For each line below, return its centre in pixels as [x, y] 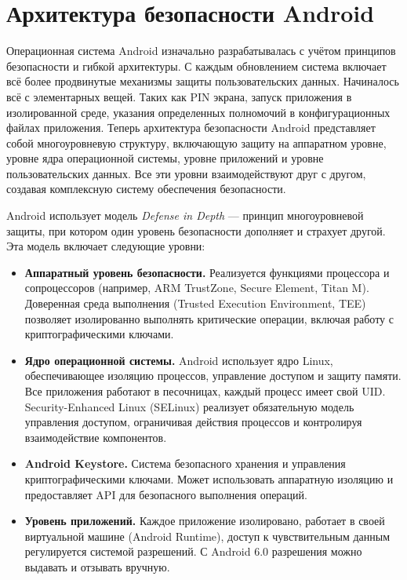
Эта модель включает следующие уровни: [106, 246]
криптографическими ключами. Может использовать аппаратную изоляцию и [209, 478]
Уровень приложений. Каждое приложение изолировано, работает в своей [205, 521]
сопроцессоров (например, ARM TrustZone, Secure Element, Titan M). [197, 288]
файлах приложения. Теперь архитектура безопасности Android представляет [191, 128]
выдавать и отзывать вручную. [97, 566]
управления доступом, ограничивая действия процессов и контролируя [193, 422]
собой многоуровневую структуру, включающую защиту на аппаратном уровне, [196, 142]
